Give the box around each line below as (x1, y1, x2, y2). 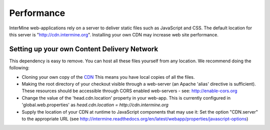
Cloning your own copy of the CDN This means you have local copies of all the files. (21, 74, 195, 80)
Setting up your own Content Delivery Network (9, 45, 158, 53)
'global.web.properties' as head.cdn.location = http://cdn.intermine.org (21, 102, 168, 108)
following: (9, 65, 29, 71)
